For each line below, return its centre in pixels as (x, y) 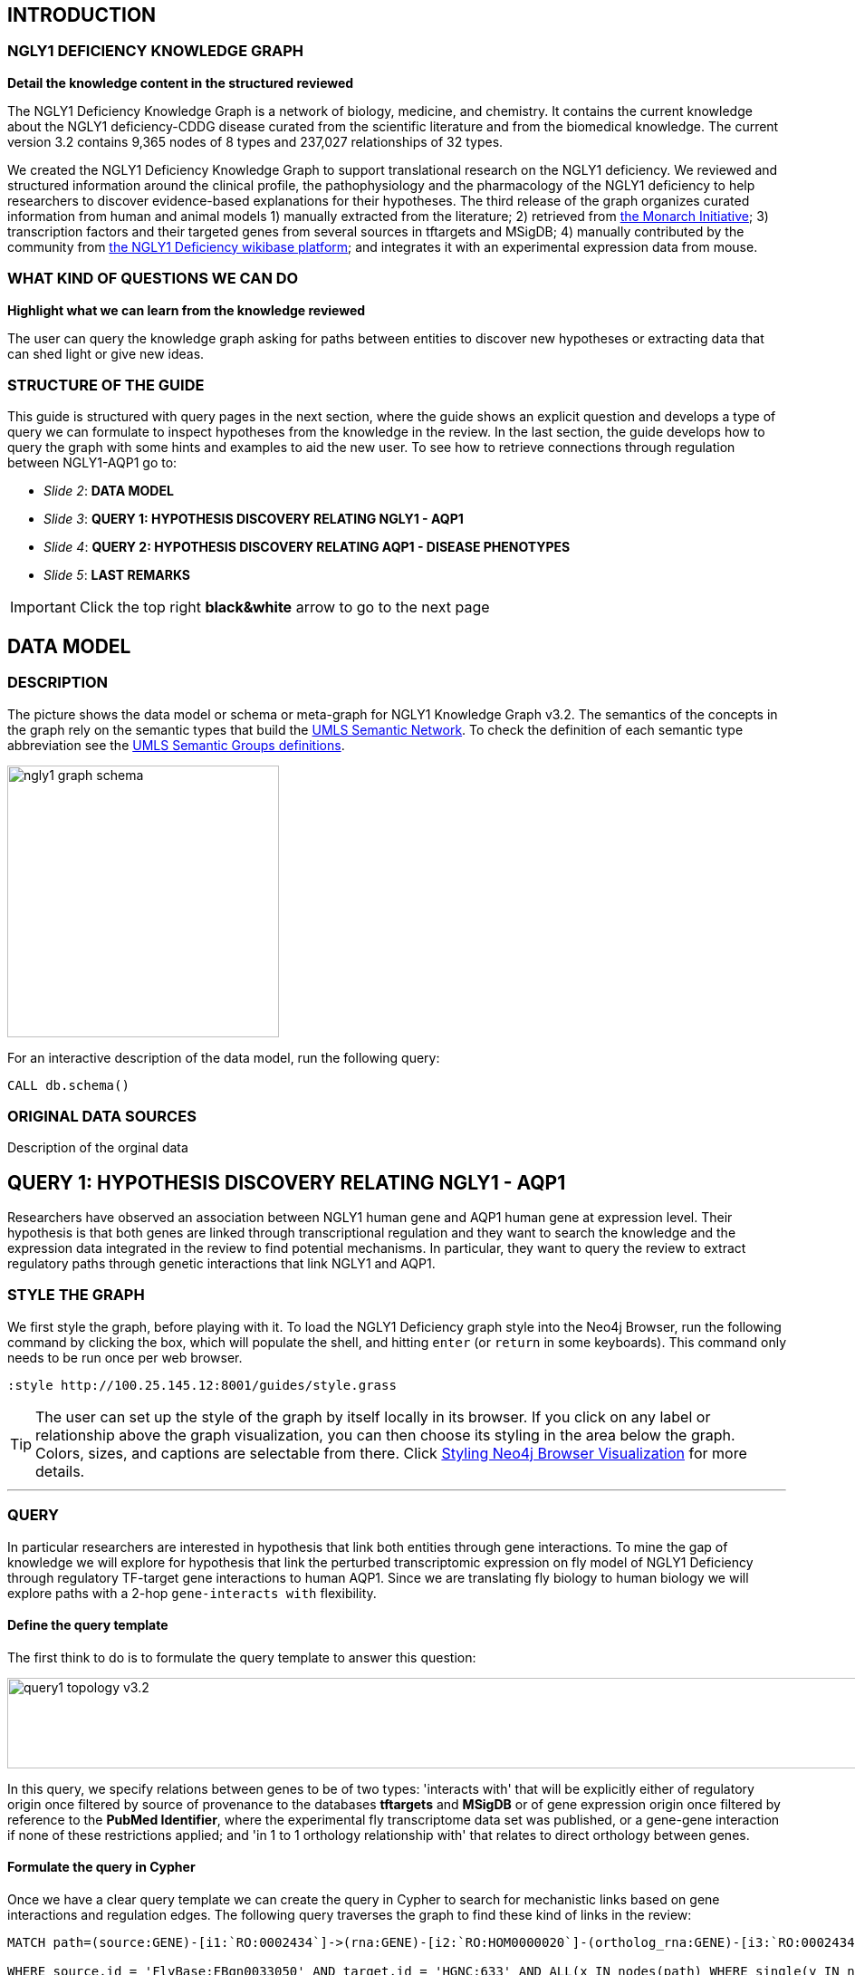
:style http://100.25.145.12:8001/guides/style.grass (202, 1385)
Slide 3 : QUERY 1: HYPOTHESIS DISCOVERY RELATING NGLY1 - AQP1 (254, 519)
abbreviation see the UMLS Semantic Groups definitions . (176, 745)
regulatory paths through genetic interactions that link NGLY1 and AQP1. (221, 1264)
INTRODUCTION (82, 15)
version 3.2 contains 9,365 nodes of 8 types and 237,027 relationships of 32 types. (255, 141)
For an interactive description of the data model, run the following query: (224, 1057)
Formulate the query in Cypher (101, 1867)
